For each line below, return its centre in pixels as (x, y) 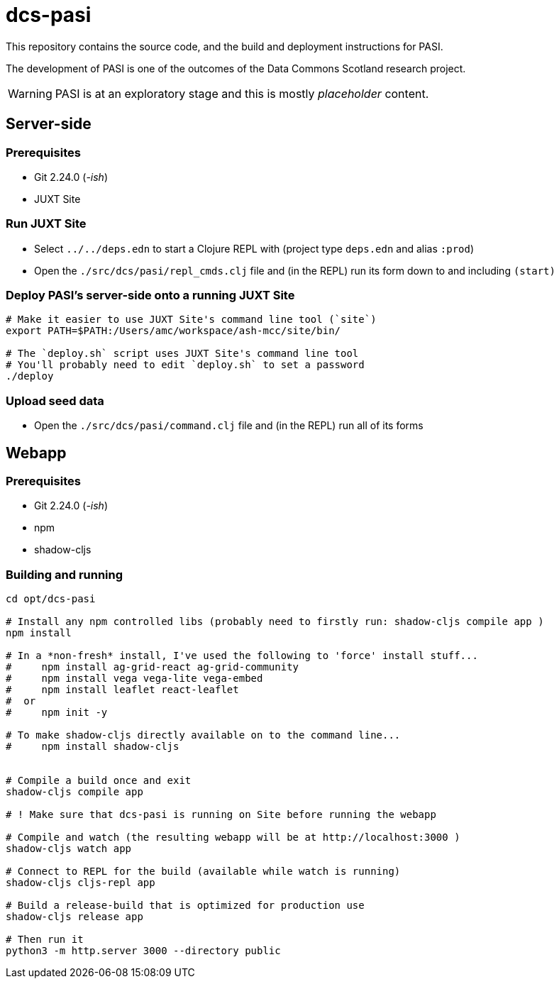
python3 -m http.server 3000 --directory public (143, 951)
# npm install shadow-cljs (93, 747)
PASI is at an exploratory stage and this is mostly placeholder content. (242, 93)
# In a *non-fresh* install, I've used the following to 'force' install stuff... (242, 656)
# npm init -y (57, 713)
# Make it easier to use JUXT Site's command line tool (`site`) (191, 320)
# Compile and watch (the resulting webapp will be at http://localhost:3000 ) (233, 837)
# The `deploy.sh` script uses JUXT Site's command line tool (182, 354)
